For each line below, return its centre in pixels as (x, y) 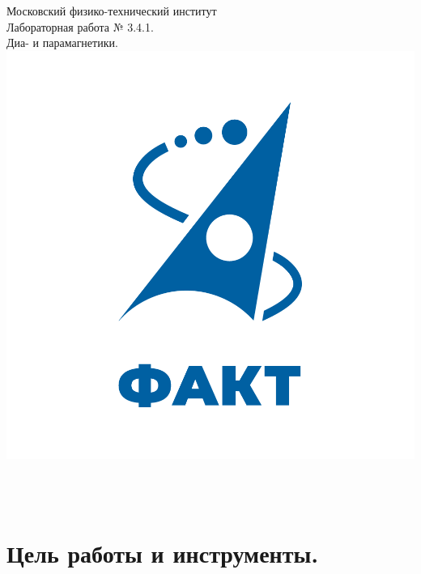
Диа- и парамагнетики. (62, 43)
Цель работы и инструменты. (163, 553)
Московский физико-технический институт (112, 11)
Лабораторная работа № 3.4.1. (80, 26)
